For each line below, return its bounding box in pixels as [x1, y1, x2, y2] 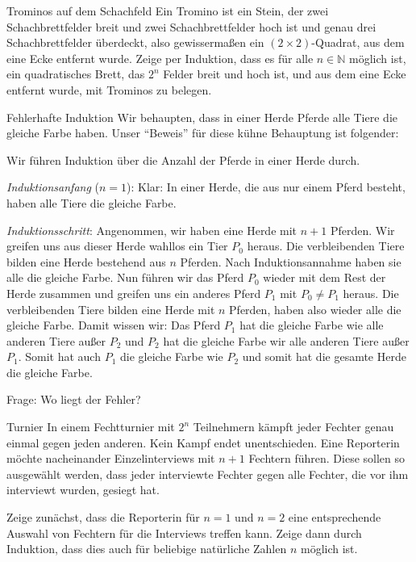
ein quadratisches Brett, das [6, 65, 145, 82]
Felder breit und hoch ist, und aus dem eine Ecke [163, 65, 406, 82]
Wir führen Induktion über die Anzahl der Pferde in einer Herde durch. [6, 151, 360, 168]
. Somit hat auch [18, 348, 101, 365]
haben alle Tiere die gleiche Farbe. [6, 194, 177, 211]
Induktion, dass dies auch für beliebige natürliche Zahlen [6, 540, 287, 557]
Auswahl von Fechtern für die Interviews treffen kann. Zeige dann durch [6, 524, 362, 541]
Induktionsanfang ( [6, 178, 99, 195]
